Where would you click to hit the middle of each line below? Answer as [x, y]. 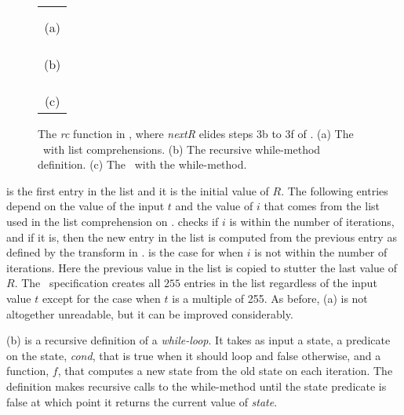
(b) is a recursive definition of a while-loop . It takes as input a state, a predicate [198, 340]
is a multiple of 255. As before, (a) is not [270, 298]
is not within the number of [321, 252]
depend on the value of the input [86, 206]
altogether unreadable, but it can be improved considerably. [150, 313]
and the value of [214, 206]
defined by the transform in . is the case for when [125, 252]
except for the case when [101, 298]
